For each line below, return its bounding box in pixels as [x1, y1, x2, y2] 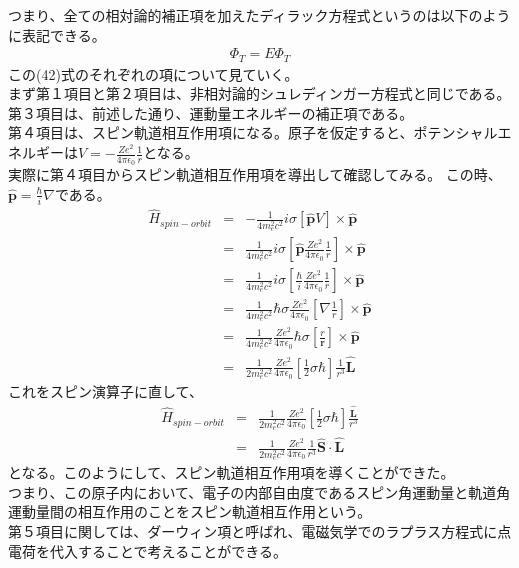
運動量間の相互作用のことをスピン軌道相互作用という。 [8, 501, 372, 522]
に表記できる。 [8, 24, 106, 45]
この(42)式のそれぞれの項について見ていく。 [8, 63, 299, 84]
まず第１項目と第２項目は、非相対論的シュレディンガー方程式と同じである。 [8, 83, 511, 104]
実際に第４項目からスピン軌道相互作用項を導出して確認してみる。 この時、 [8, 164, 502, 185]
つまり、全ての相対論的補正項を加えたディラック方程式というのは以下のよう [8, 5, 511, 25]
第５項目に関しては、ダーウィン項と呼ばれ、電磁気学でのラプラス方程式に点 [8, 520, 512, 541]
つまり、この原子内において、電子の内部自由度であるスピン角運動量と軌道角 [8, 481, 511, 502]
